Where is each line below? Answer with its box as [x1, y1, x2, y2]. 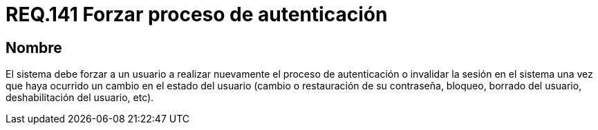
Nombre [6, 39, 62, 56]
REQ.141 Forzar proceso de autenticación [6, 3, 388, 26]
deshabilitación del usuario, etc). [6, 91, 154, 104]
